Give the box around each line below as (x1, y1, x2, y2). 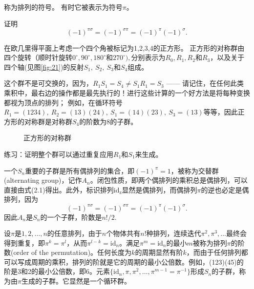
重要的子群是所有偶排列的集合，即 (25, 165, 135, 175)
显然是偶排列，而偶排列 (122, 184, 197, 194)
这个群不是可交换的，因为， (4, 78, 93, 88)
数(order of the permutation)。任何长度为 (4, 247, 132, 257)
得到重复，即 (4, 237, 45, 248)
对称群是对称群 (24, 116, 72, 126)
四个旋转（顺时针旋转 (4, 52, 72, 62)
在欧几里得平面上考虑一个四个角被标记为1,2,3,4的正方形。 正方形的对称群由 (4, 42, 245, 53)
